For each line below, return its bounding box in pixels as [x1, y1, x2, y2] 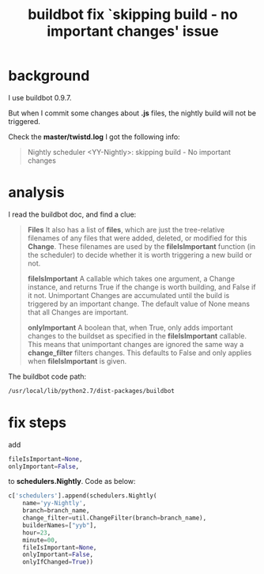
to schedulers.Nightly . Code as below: [8, 477, 136, 486]
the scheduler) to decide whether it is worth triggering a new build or [27, 250, 252, 259]
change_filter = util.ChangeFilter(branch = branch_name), [22, 514, 207, 523]
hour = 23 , [22, 528, 51, 537]
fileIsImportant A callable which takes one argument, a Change [27, 274, 236, 283]
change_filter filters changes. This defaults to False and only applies [27, 348, 252, 357]
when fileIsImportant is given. [27, 356, 127, 365]
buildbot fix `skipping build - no [27, 6, 239, 24]
